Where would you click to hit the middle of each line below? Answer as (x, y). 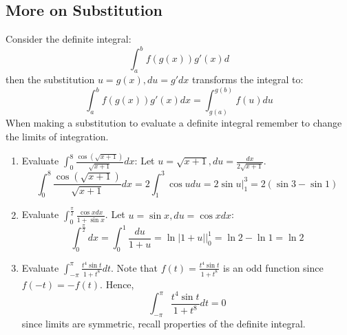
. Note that (134, 267)
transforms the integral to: (248, 79)
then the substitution (50, 79)
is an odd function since (273, 267)
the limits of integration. (57, 136)
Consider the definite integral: (69, 39)
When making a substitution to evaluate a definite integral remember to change (174, 122)
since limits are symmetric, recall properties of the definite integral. (164, 324)
